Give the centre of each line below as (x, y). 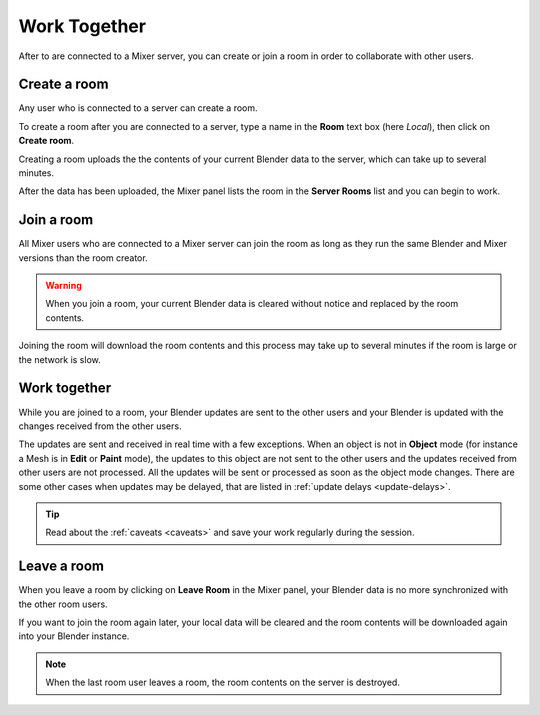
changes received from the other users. (100, 426)
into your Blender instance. (74, 636)
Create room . (46, 141)
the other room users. (63, 604)
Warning (63, 286)
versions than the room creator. (83, 257)
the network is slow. (59, 359)
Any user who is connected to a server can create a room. (138, 108)
